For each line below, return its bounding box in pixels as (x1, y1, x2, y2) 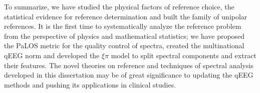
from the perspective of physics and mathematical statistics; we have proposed (4, 30, 245, 41)
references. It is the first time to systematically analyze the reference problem (4, 21, 241, 31)
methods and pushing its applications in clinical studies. (4, 79, 176, 90)
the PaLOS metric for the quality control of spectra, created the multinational (4, 40, 244, 51)
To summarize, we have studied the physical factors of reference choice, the (4, 1, 234, 11)
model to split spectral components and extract (111, 50, 256, 60)
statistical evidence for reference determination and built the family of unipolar (4, 11, 247, 21)
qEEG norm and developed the (4, 50, 100, 60)
